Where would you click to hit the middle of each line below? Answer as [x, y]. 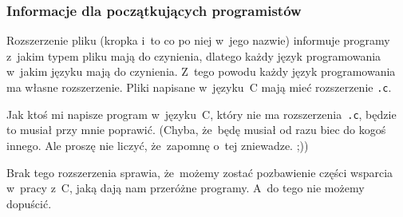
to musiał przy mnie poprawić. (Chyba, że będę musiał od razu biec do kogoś [196, 130]
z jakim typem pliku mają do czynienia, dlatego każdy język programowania [194, 55]
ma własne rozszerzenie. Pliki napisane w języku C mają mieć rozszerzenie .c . [199, 87]
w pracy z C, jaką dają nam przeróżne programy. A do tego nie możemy [186, 188]
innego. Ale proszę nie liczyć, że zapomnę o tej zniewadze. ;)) [158, 145]
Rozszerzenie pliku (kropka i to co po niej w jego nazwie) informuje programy [198, 40]
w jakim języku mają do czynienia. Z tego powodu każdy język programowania [201, 71]
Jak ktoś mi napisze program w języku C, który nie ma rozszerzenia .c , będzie [201, 114]
